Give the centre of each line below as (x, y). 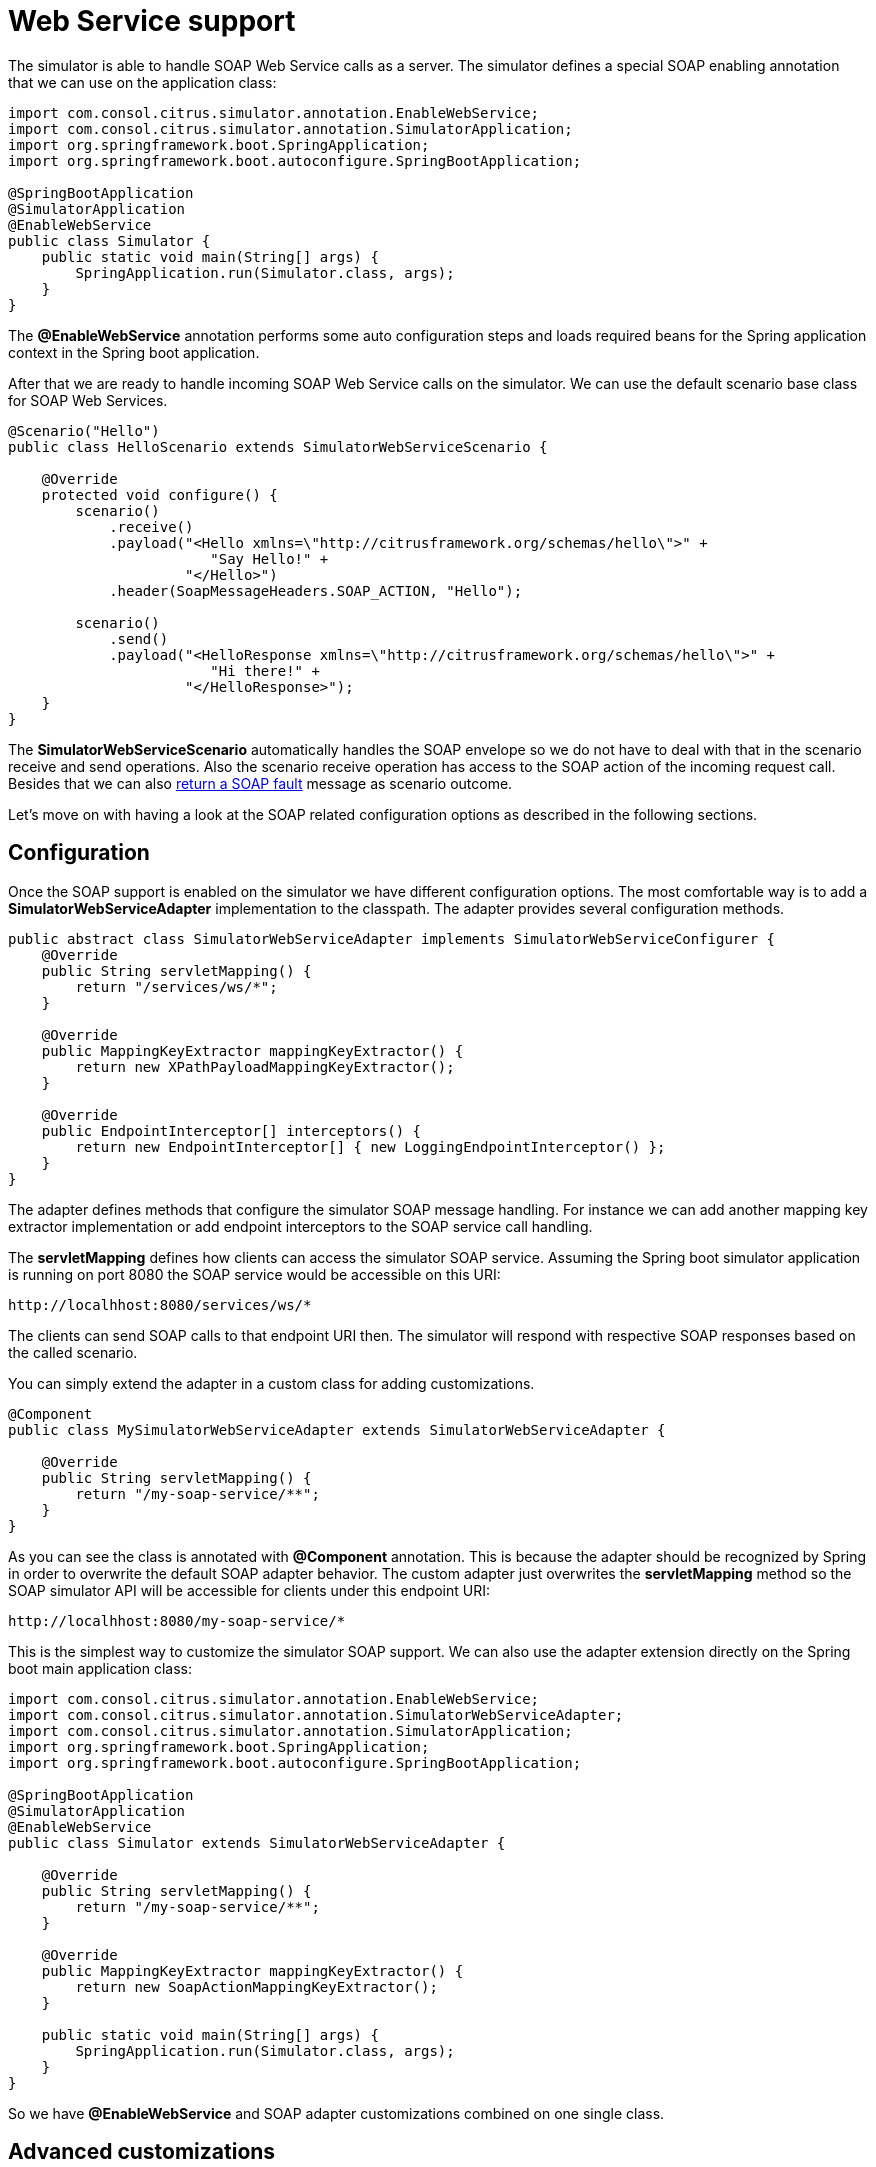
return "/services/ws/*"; (176, 986)
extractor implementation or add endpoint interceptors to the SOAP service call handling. (300, 1226)
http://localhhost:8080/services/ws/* (160, 1304)
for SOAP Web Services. (88, 400)
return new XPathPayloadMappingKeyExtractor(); (265, 1066)
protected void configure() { (159, 494)
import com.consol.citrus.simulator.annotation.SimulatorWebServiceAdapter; (316, 1714)
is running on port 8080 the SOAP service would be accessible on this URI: (254, 1274)
